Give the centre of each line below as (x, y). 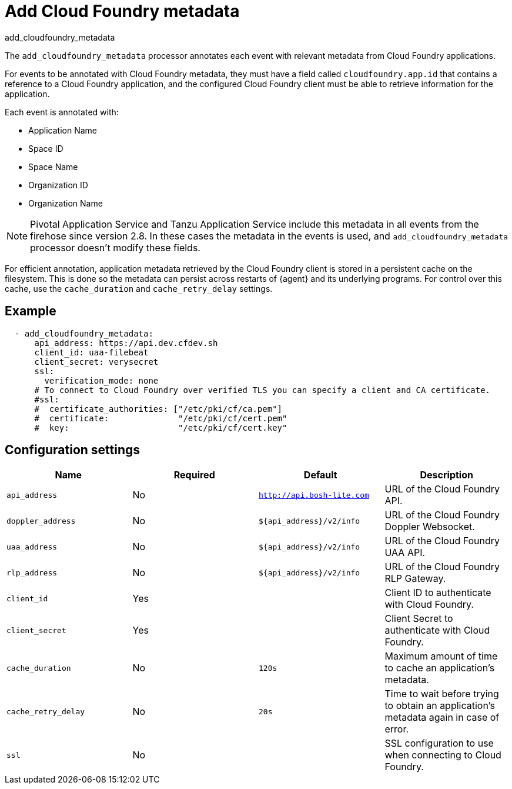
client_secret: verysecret (96, 362)
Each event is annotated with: (62, 112)
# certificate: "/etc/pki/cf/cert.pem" (161, 418)
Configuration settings (73, 450)
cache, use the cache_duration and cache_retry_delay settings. (139, 288)
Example (31, 311)
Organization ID (58, 185)
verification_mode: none (101, 380)
